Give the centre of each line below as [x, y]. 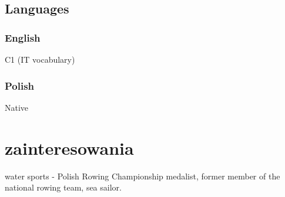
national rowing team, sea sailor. [63, 187]
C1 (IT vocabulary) [40, 59]
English [23, 37]
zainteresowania [69, 147]
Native [17, 107]
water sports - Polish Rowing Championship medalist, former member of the [142, 176]
